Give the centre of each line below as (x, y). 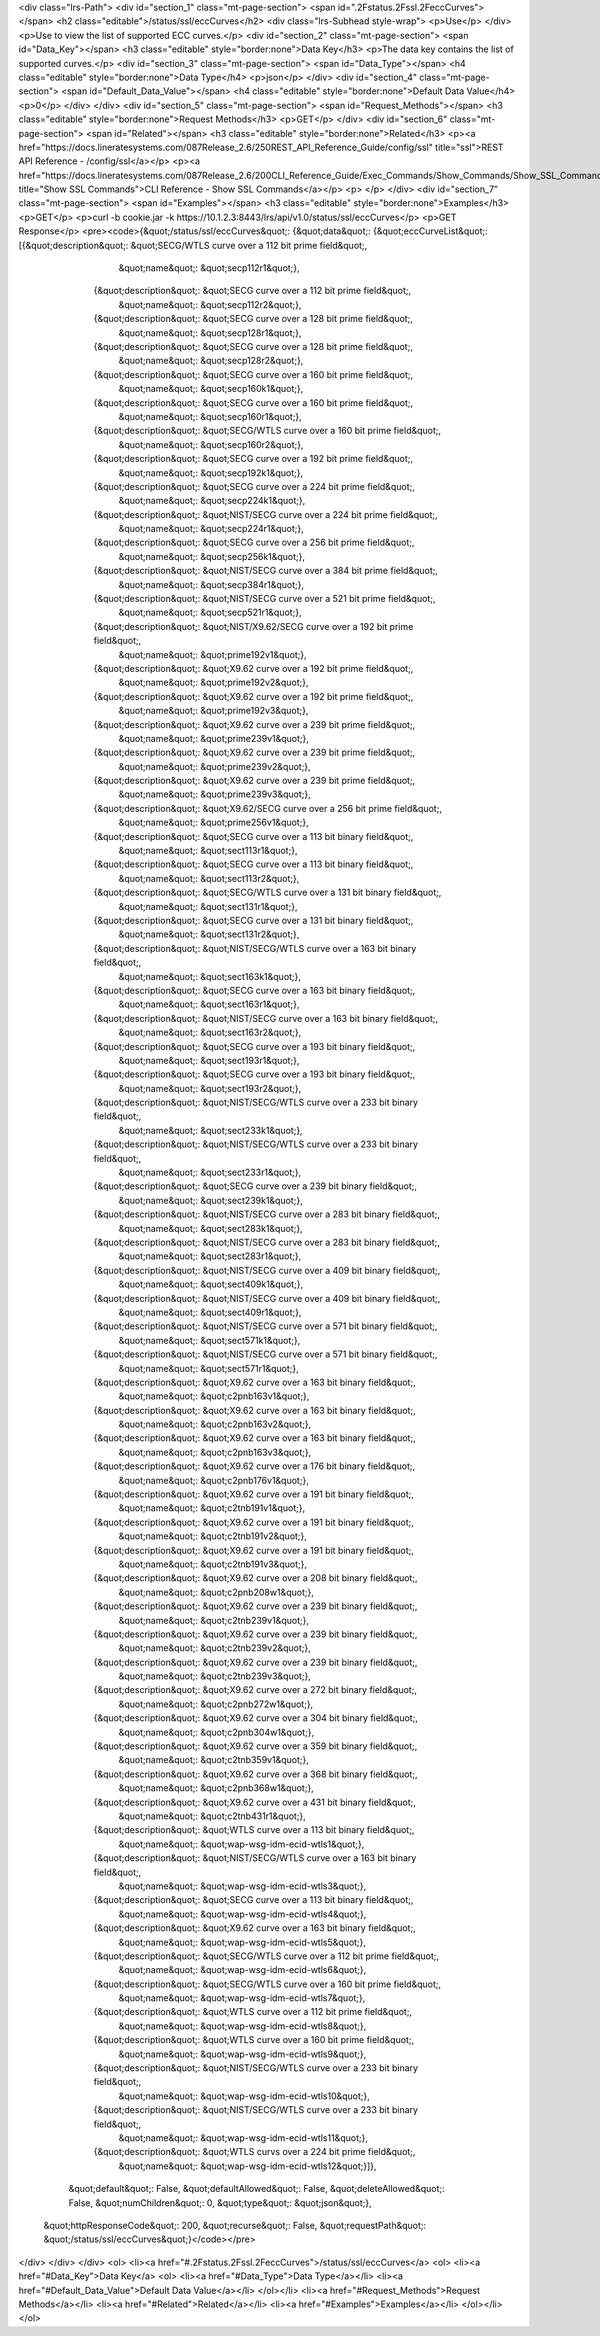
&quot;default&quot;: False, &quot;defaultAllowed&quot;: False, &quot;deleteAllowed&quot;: (256, 2189)
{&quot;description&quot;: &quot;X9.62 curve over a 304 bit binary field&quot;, (256, 1718)
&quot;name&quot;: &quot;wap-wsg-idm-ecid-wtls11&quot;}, (243, 2137)
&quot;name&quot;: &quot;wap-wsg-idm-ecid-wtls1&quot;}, (241, 1844)
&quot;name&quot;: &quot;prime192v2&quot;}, (213, 682)
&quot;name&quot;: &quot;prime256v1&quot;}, (213, 822)
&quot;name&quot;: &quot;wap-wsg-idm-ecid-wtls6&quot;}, (242, 1970)
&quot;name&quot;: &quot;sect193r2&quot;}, (210, 1088)
